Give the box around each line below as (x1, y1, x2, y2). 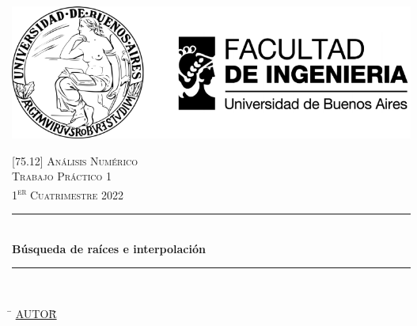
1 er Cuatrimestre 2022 (12, 184, 124, 203)
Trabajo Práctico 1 (12, 168, 112, 184)
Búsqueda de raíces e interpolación (12, 240, 206, 256)
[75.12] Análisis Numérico (12, 152, 138, 169)
